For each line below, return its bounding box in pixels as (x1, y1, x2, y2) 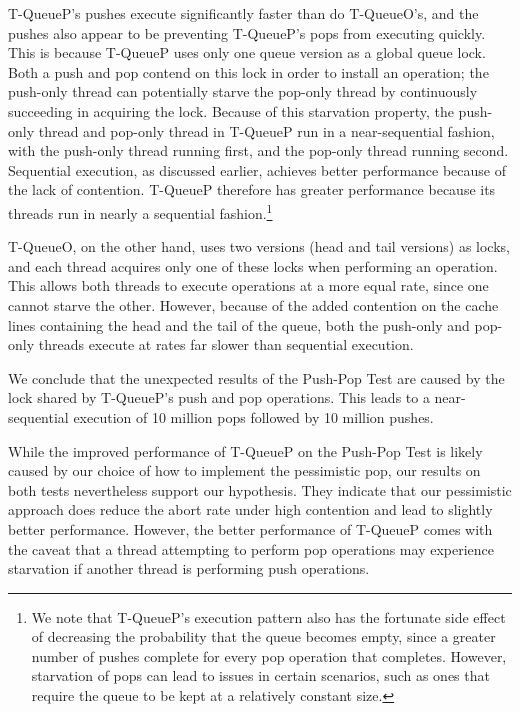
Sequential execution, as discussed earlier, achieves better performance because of (8, 159, 507, 180)
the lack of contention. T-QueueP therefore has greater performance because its (8, 179, 496, 200)
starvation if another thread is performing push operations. (8, 558, 370, 579)
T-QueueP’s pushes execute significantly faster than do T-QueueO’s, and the (8, 3, 479, 23)
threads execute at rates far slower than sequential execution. (38, 334, 414, 355)
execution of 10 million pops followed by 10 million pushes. (73, 406, 434, 427)
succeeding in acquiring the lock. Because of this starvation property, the (8, 100, 454, 121)
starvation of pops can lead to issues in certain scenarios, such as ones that (31, 665, 490, 686)
